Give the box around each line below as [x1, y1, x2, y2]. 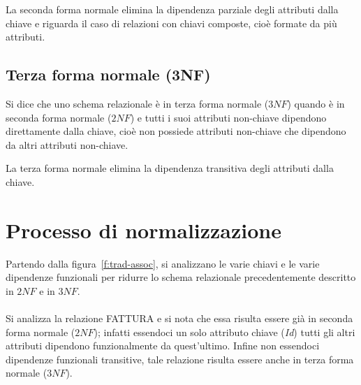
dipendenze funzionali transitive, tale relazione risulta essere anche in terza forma [6, 351, 354, 366]
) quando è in [287, 96, 345, 110]
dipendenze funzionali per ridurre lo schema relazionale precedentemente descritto [6, 270, 356, 284]
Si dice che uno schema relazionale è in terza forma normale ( [6, 96, 269, 110]
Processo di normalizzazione [6, 215, 281, 244]
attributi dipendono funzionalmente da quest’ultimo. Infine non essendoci [6, 338, 320, 353]
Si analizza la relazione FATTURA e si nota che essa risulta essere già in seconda [6, 311, 353, 326]
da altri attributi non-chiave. [6, 137, 128, 152]
